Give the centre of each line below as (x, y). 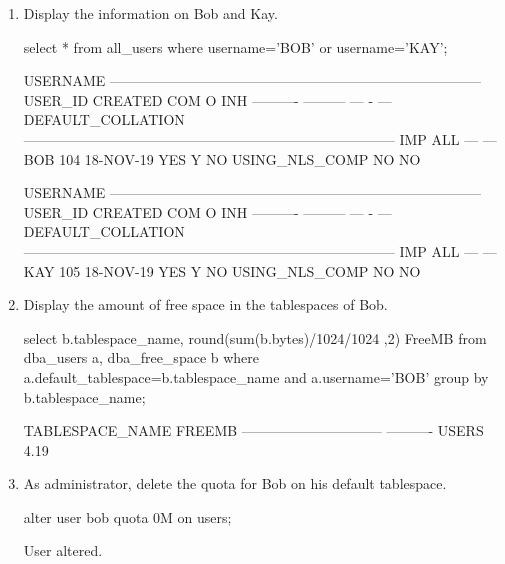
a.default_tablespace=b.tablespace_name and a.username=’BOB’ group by (256, 376)
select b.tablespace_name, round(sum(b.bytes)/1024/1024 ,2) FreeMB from (255, 337)
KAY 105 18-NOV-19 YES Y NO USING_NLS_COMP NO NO (222, 270)
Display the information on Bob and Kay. (150, 13)
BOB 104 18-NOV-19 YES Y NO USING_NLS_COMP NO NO (222, 158)
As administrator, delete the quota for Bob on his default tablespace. (235, 483)
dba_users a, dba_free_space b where (141, 357)
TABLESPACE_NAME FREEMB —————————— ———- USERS (253, 430)
